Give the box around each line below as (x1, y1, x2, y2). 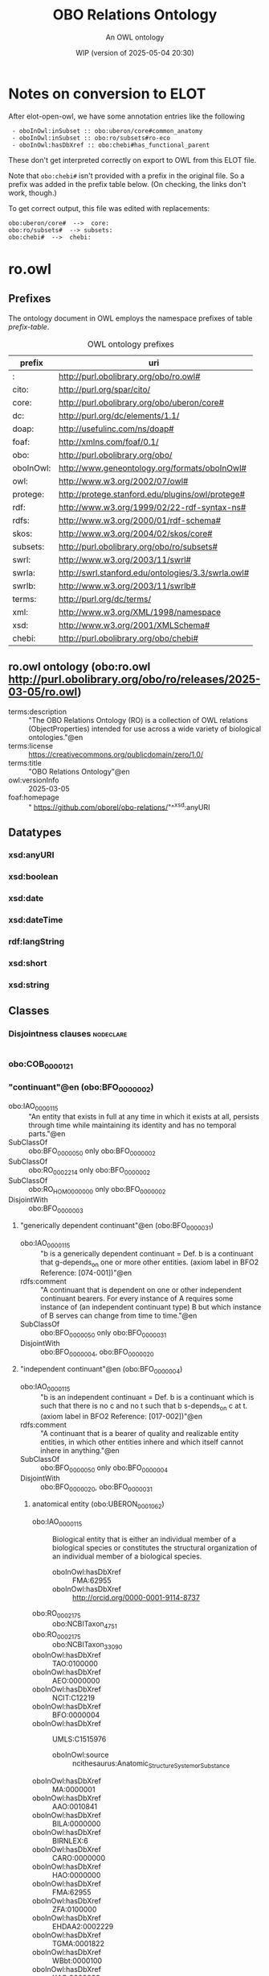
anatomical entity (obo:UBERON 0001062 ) (31, 1499, 165, 1511)
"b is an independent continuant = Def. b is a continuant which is (39, 1393, 255, 1401)
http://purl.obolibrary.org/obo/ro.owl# (59, 371, 201, 382)
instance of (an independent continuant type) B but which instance (39, 1301, 262, 1311)
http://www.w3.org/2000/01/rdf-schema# (59, 514, 222, 525)
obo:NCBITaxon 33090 (51, 1640, 123, 1651)
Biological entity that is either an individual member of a (51, 1534, 237, 1544)
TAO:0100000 (51, 1658, 99, 1669)
